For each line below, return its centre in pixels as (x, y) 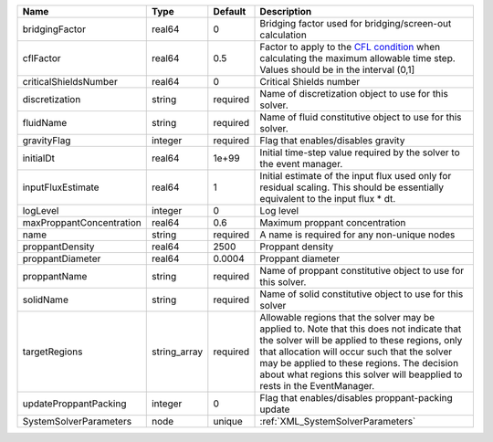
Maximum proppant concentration (333, 222)
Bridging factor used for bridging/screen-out (356, 23)
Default (230, 11)
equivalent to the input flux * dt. (328, 199)
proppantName (55, 276)
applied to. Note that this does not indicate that (361, 329)
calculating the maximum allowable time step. (357, 58)
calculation (283, 35)
